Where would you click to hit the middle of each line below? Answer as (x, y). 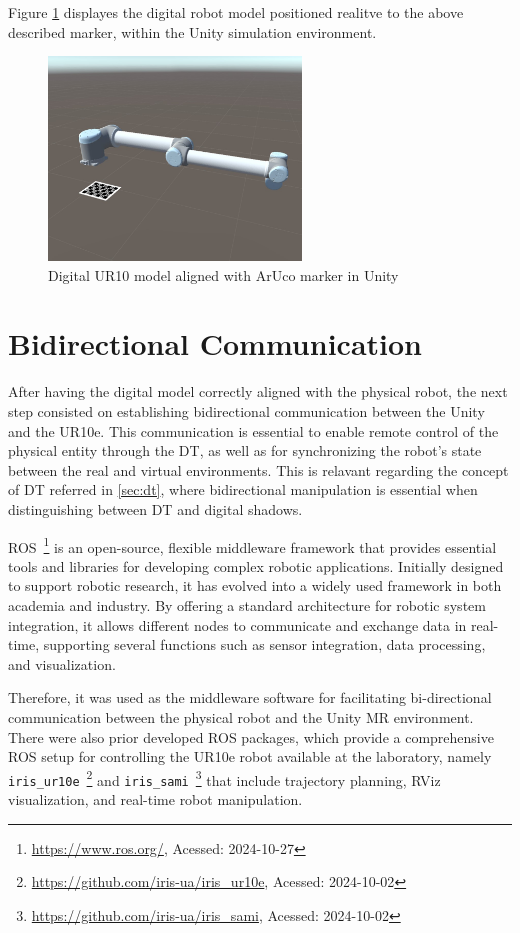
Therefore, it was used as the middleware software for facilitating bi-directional (250, 697)
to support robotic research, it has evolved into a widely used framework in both (255, 585)
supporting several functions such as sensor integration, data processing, (264, 644)
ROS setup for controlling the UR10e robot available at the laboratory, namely (250, 756)
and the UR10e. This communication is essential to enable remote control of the (253, 430)
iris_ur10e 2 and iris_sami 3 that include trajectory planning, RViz (224, 778)
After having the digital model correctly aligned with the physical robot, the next (258, 391)
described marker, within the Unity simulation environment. (192, 31)
